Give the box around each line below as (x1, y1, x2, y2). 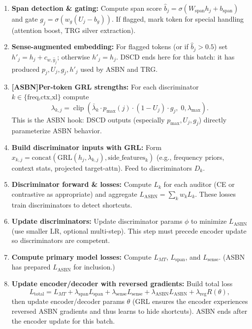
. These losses (195, 188, 236, 199)
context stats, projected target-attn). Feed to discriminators (11, 162, 192, 173)
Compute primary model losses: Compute (11, 251, 152, 262)
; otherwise (57, 51, 90, 61)
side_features (108, 154, 146, 161)
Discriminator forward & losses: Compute (11, 179, 152, 189)
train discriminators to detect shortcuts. (11, 199, 132, 209)
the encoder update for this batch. (11, 315, 115, 326)
